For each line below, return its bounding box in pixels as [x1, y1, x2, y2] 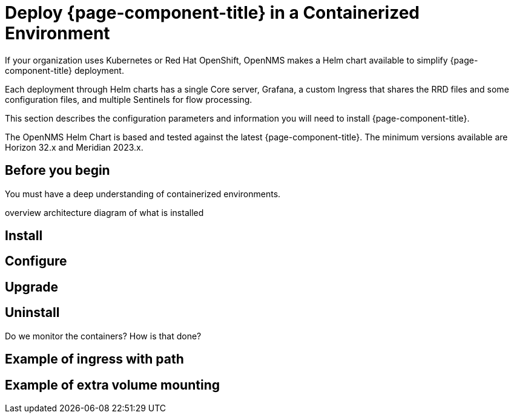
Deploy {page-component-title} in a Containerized [5, 2, 420, 23]
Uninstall [5, 305, 60, 321]
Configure [5, 253, 67, 269]
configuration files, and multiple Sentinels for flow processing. [5, 94, 252, 105]
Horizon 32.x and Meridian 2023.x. [5, 142, 143, 152]
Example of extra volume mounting [5, 377, 220, 393]
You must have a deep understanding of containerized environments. [5, 188, 281, 199]
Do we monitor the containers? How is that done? [5, 330, 202, 341]
